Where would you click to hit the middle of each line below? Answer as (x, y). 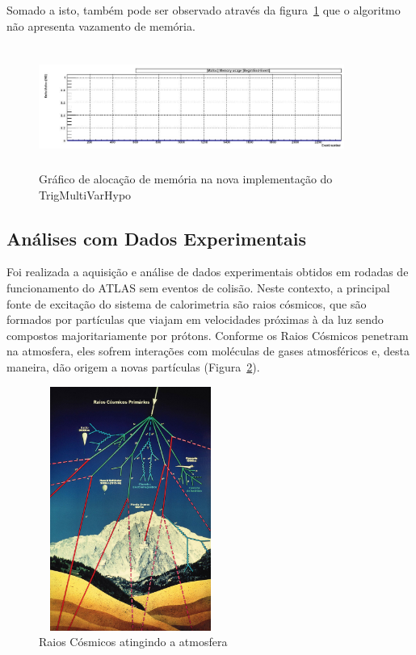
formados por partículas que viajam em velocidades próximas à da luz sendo (195, 319)
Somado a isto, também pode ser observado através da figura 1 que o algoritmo (204, 10)
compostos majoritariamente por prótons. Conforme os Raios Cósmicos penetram (208, 335)
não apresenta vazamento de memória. (101, 25)
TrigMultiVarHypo (85, 194)
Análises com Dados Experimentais (157, 238)
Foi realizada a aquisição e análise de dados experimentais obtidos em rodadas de (208, 272)
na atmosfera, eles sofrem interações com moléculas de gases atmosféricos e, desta (208, 351)
